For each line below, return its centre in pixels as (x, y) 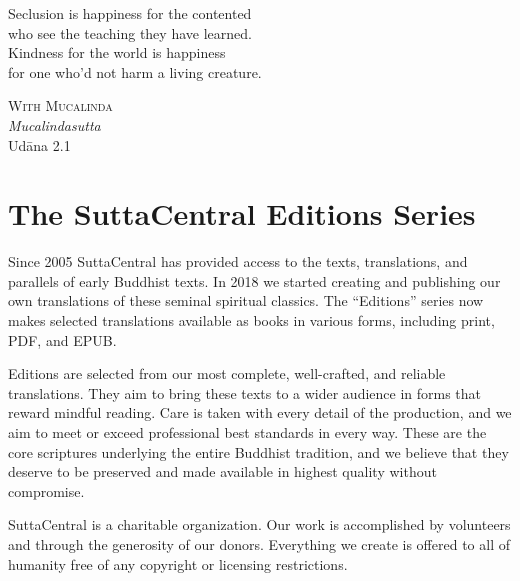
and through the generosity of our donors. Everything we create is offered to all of (259, 544)
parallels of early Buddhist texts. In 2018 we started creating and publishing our (254, 280)
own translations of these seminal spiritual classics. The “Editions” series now (246, 300)
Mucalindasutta (54, 124)
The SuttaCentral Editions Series (242, 213)
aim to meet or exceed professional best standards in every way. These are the (247, 432)
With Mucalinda (60, 105)
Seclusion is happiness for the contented (130, 13)
